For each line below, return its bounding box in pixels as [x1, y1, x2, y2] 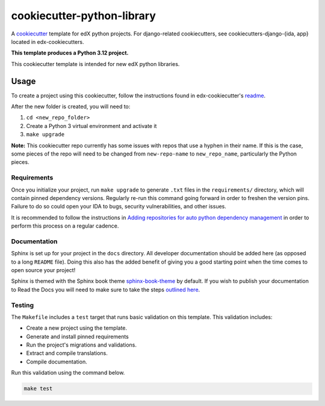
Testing [11, 301, 34, 309]
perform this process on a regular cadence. [11, 222, 119, 229]
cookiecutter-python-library [11, 9, 156, 22]
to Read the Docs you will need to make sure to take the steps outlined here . [11, 286, 200, 293]
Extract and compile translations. [26, 350, 108, 357]
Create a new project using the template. [26, 324, 128, 332]
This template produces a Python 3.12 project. [11, 49, 129, 56]
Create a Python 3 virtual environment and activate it [26, 122, 157, 129]
